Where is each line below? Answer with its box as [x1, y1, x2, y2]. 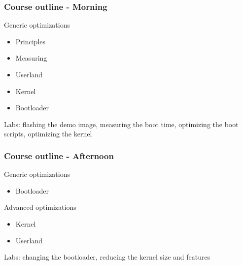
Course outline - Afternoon [4, 149, 114, 162]
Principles [15, 36, 46, 46]
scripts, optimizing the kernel [4, 129, 92, 139]
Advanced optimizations [4, 202, 76, 212]
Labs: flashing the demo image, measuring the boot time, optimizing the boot [4, 119, 239, 129]
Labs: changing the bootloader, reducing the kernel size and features [4, 252, 210, 262]
